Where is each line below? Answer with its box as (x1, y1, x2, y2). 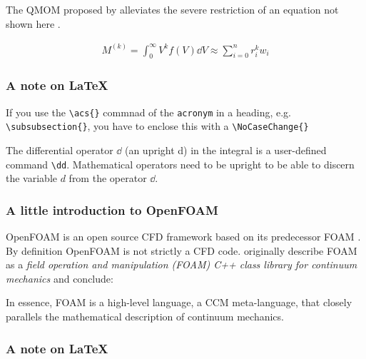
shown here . (6, 16, 61, 31)
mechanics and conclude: (6, 270, 113, 285)
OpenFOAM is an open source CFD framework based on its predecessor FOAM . (6, 229, 361, 244)
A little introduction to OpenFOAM (6, 201, 218, 218)
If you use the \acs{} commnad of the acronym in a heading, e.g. (6, 104, 291, 119)
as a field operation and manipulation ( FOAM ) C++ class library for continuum (6, 257, 357, 272)
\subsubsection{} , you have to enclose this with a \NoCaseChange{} (6, 118, 309, 133)
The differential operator (6, 142, 113, 157)
